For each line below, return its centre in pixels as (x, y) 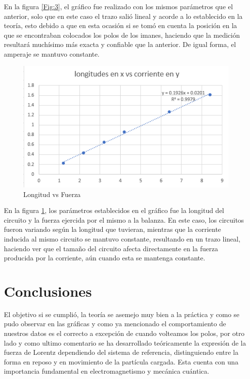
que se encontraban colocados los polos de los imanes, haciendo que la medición (122, 35)
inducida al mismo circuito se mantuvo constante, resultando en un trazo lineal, (122, 238)
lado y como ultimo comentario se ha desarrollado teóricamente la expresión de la (125, 342)
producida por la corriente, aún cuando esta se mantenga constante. (105, 258)
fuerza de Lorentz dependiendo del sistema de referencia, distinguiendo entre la (121, 352)
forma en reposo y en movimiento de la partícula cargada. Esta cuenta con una (121, 361)
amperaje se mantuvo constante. (52, 53)
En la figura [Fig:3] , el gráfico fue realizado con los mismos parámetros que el (118, 6)
